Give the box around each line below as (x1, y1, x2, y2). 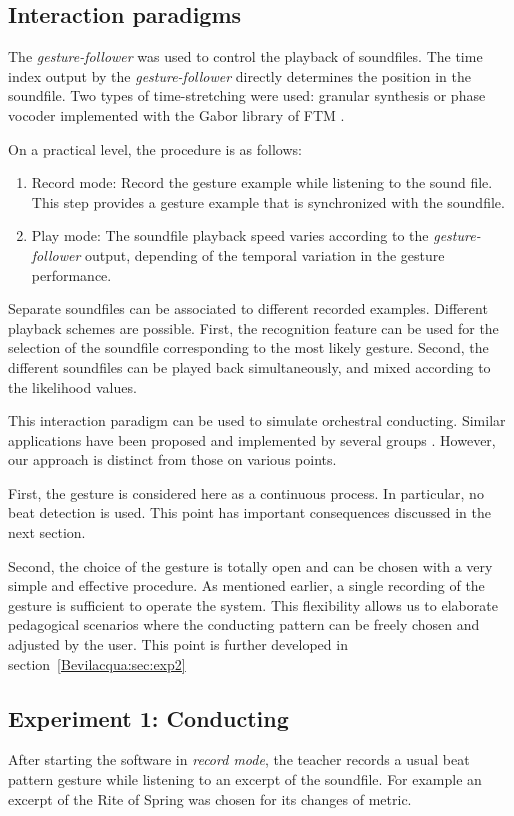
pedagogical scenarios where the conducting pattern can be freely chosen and (8, 614, 480, 635)
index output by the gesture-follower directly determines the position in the (8, 65, 471, 86)
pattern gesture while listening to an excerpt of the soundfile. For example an (8, 769, 482, 790)
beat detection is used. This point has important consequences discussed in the (8, 502, 491, 523)
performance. (31, 264, 112, 285)
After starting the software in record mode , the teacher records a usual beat (8, 749, 470, 770)
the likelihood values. (8, 376, 137, 397)
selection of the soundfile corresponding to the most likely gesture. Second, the (8, 337, 489, 358)
